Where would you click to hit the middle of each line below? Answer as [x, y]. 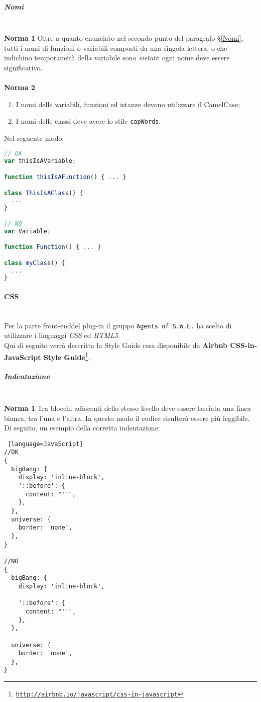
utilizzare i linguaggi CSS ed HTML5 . [62, 335]
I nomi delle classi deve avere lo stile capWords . [88, 121]
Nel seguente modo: [34, 138]
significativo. [23, 67]
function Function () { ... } [53, 247]
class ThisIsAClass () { [44, 193]
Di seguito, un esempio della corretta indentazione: [82, 428]
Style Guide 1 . [67, 356]
